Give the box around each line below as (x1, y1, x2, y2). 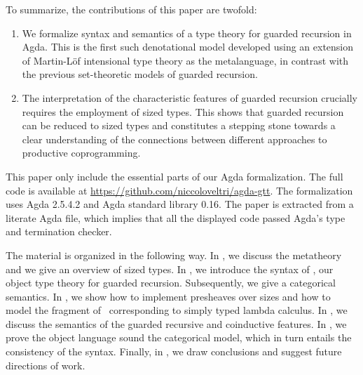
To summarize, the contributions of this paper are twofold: (6, 2, 257, 16)
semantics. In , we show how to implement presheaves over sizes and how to (6, 289, 331, 303)
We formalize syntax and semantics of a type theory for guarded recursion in (22, 25, 352, 40)
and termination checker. (6, 224, 112, 239)
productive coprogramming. (22, 145, 141, 160)
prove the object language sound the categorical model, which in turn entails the (6, 330, 352, 345)
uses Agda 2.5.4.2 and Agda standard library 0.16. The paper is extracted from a (6, 197, 354, 211)
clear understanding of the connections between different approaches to (22, 131, 327, 146)
